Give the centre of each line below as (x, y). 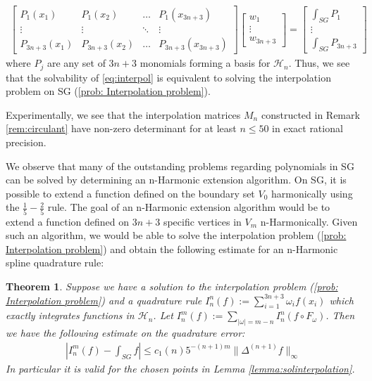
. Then (340, 315)
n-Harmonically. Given (309, 221)
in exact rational (308, 128)
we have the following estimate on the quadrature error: (125, 333)
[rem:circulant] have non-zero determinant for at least (121, 128)
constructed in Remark (310, 114)
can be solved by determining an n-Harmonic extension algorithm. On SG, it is (176, 180)
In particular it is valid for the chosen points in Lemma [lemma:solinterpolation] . (180, 368)
